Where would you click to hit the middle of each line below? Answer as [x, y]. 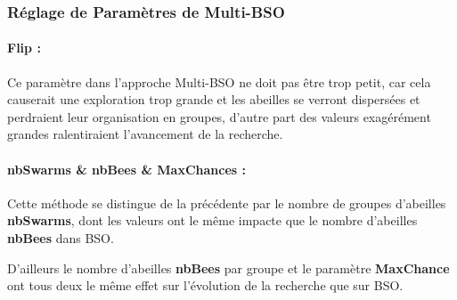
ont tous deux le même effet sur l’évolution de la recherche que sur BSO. [205, 285]
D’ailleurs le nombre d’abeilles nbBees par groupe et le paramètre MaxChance [228, 268]
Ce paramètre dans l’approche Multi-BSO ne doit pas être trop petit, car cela [219, 81]
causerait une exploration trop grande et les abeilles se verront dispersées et [214, 99]
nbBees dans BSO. [61, 238]
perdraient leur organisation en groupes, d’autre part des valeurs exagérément [219, 116]
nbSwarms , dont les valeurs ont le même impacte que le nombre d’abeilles [212, 220]
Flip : [24, 48]
